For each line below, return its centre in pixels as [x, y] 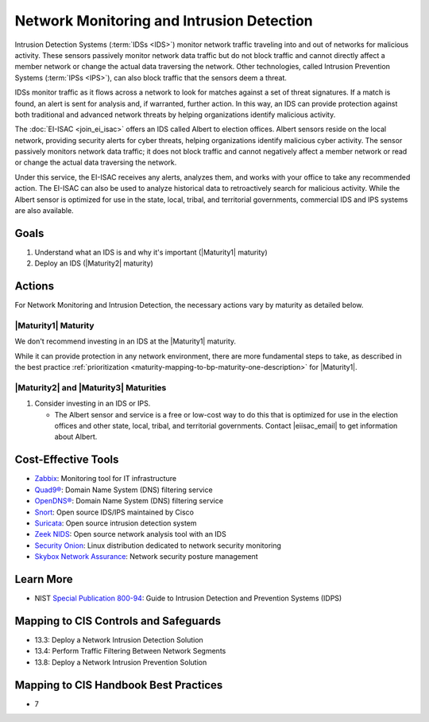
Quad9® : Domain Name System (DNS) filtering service [124, 490]
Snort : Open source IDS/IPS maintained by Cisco [114, 512]
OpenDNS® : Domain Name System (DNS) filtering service [129, 501]
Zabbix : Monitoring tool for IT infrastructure [106, 479]
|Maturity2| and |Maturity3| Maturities [91, 387]
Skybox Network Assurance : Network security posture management [146, 557]
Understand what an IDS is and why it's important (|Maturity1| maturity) [151, 252]
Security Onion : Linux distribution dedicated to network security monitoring [158, 545]
